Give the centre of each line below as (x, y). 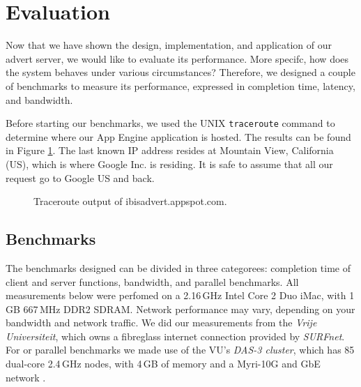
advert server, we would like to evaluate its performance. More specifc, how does (177, 58)
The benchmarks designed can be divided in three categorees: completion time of (178, 267)
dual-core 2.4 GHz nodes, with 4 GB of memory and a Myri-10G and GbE (163, 364)
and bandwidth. (39, 99)
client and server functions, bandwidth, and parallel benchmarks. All (152, 281)
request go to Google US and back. (80, 177)
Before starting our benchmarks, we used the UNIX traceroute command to (170, 123)
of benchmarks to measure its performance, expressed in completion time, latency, (180, 85)
